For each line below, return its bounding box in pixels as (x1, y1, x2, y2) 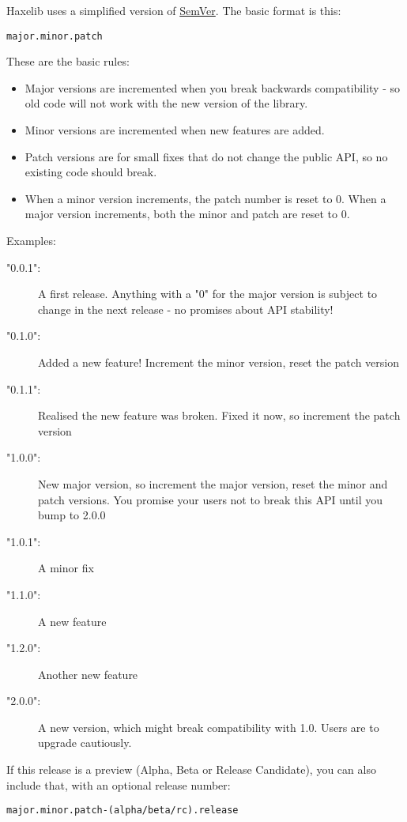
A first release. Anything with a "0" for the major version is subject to (38, 285, 378, 302)
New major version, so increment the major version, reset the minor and (38, 475, 388, 492)
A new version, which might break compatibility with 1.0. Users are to (38, 718, 379, 735)
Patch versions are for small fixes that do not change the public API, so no (24, 148, 388, 164)
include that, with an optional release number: (6, 776, 231, 793)
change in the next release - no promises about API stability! (38, 300, 334, 317)
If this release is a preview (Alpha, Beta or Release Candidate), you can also (6, 761, 376, 778)
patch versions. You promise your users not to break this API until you (38, 491, 383, 507)
